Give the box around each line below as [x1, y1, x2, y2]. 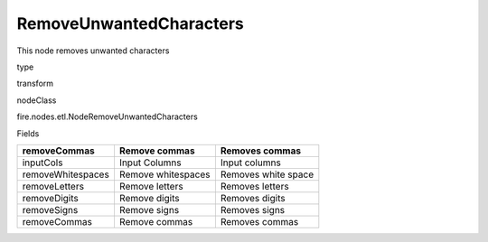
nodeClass [16, 95, 57, 106]
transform [16, 78, 54, 89]
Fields [16, 127, 40, 139]
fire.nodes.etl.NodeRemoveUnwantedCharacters [16, 111, 198, 122]
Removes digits [220, 191, 286, 204]
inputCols [22, 156, 63, 169]
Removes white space [220, 168, 314, 181]
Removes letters [220, 180, 289, 192]
